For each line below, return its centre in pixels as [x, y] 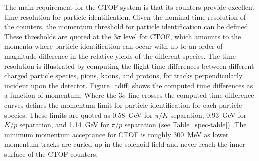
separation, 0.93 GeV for [209, 115]
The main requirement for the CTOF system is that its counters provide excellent [129, 7]
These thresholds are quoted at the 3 [61, 36]
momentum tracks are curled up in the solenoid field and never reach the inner [125, 144]
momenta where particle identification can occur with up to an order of [113, 46]
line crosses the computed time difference [191, 95]
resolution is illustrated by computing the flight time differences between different [129, 65]
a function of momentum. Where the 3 [63, 95]
